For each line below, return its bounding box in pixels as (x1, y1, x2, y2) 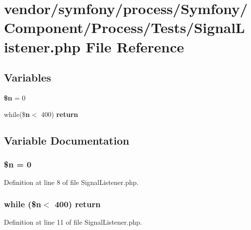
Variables (4, 70, 52, 85)
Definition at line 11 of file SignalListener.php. (4, 216, 142, 227)
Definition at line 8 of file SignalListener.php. (4, 177, 139, 187)
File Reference (86, 36, 184, 56)
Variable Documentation (4, 132, 129, 148)
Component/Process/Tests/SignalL (4, 17, 245, 37)
